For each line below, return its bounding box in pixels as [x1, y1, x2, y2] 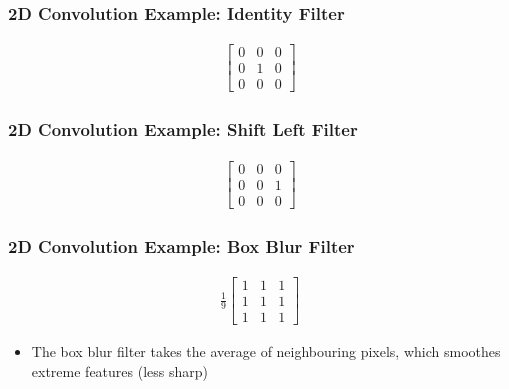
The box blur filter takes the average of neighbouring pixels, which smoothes [31, 341, 501, 362]
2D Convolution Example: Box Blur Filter [8, 233, 355, 258]
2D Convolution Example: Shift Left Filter [8, 117, 358, 142]
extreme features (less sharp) [31, 360, 208, 381]
